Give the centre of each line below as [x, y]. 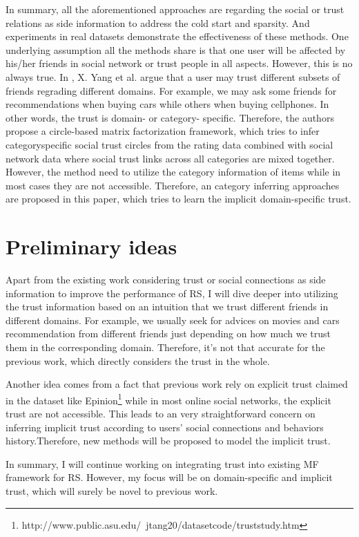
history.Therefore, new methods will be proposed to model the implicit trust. [168, 441]
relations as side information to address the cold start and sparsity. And [158, 22]
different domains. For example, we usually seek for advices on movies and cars [173, 320]
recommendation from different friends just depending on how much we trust [168, 333]
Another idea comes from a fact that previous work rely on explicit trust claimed [177, 384]
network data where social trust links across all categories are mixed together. [170, 158]
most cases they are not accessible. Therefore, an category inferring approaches [173, 185]
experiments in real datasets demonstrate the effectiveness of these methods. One [177, 36]
